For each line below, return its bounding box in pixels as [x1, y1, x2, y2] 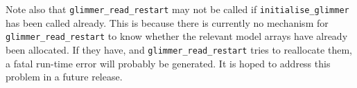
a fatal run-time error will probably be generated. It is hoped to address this [6, 56, 331, 70]
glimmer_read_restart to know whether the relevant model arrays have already [6, 29, 348, 43]
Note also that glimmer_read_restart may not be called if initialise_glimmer [6, 2, 349, 16]
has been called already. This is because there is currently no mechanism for [6, 15, 329, 30]
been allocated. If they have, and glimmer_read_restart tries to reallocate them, [6, 42, 352, 56]
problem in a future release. [6, 69, 123, 84]
